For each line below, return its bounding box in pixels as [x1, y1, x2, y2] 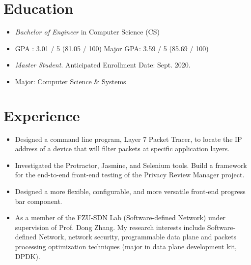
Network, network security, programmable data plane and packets [39, 232, 237, 242]
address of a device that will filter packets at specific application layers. [15, 143, 230, 154]
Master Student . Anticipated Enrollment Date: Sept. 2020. [15, 60, 191, 70]
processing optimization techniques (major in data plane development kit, [15, 241, 237, 251]
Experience [3, 105, 80, 125]
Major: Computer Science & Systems [15, 76, 126, 86]
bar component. [15, 196, 62, 206]
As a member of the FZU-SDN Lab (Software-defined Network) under [15, 212, 225, 223]
